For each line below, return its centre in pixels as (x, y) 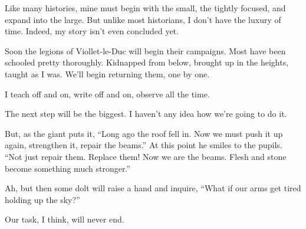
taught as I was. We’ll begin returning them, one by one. (107, 73)
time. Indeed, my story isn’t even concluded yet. (92, 31)
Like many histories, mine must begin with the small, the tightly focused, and (145, 8)
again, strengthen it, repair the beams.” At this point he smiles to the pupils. (144, 145)
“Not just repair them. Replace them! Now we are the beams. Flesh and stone (146, 156)
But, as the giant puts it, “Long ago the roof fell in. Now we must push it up (144, 133)
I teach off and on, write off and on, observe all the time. (107, 94)
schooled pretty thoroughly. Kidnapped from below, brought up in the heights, (147, 62)
